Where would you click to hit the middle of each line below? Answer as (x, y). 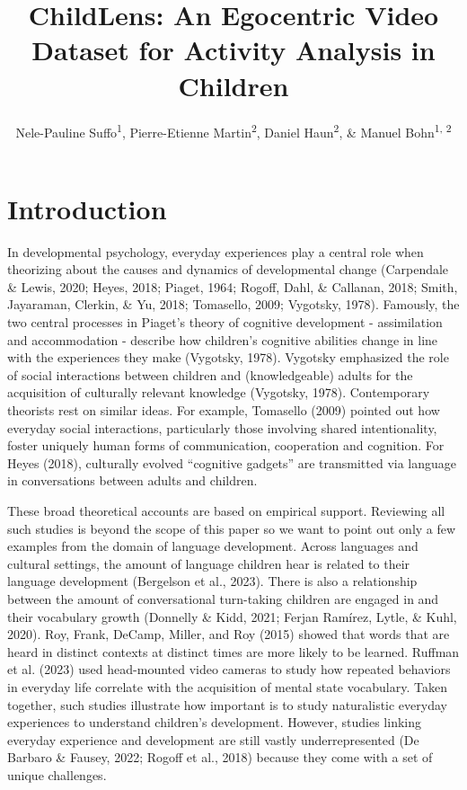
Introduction (87, 208)
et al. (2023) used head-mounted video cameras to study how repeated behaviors (229, 669)
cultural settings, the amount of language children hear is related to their (209, 563)
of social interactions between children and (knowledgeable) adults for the (210, 374)
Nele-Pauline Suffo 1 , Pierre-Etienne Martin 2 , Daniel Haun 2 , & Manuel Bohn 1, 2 (233, 130)
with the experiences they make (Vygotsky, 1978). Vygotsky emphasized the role (228, 357)
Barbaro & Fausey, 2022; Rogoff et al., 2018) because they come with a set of (220, 757)
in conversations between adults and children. (132, 480)
